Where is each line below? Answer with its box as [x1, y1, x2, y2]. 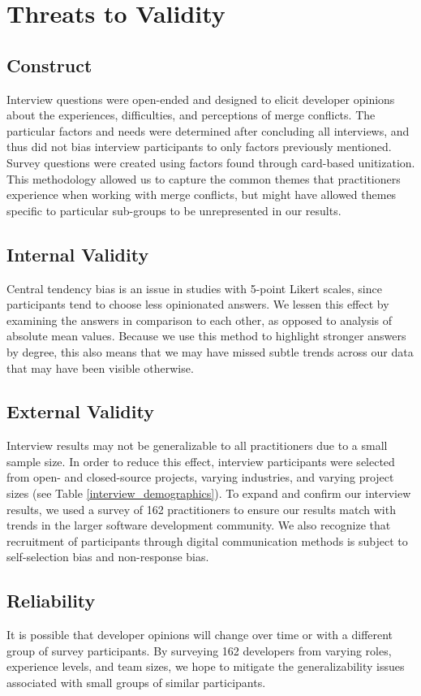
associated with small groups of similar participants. [6, 674, 266, 691]
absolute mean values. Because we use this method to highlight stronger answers [6, 327, 406, 344]
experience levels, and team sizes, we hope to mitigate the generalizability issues [6, 658, 405, 675]
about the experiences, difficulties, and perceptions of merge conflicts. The [6, 106, 376, 123]
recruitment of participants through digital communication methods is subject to [6, 532, 408, 549]
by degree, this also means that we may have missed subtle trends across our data [6, 343, 414, 360]
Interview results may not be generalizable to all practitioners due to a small [6, 437, 388, 454]
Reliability [6, 588, 96, 613]
